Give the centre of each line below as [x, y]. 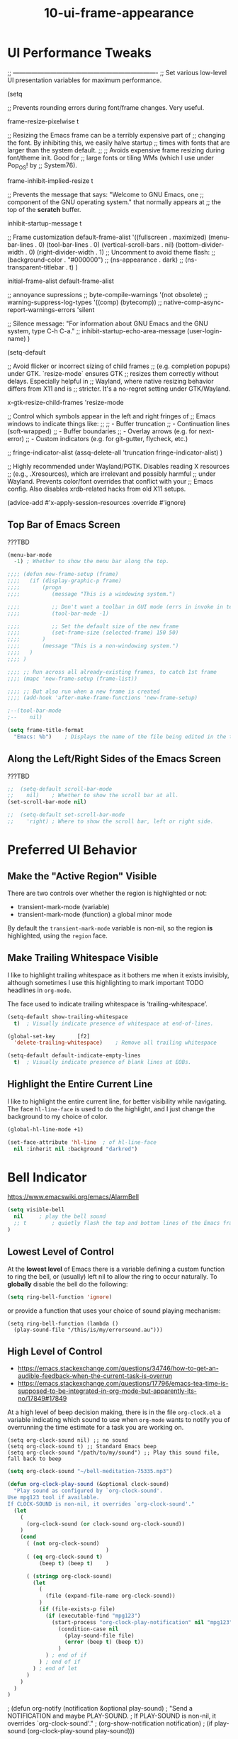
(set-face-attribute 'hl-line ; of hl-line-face [82, 1142]
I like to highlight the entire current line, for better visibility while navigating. [117, 1101]
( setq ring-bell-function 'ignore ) [60, 1297]
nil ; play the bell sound [60, 1217]
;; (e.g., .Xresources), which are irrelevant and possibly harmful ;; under [112, 474]
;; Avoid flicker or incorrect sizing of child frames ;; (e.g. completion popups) [119, 366]
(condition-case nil [88, 1629]
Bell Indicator [47, 1177]
